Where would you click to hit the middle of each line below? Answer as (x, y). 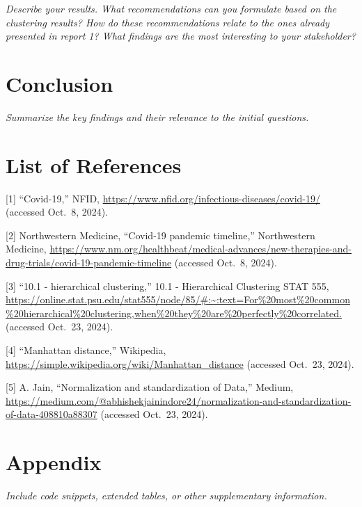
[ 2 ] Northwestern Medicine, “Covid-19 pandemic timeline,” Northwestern (160, 235)
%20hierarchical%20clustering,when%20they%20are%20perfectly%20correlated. (174, 313)
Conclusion (60, 83)
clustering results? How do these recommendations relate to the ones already (168, 22)
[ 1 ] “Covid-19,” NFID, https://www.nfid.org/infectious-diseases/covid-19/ (163, 198)
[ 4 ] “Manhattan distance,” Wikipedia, (86, 349)
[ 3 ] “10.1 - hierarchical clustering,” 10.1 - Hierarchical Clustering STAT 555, (167, 285)
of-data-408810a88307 (52, 414)
